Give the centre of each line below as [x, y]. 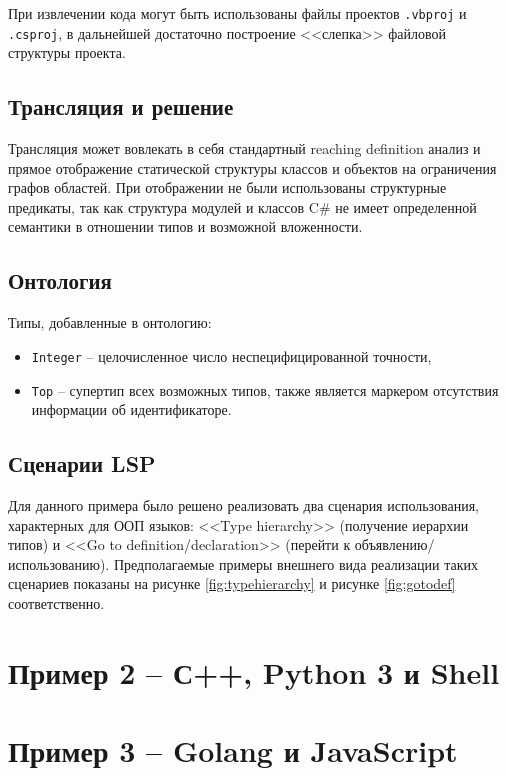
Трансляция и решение [121, 106]
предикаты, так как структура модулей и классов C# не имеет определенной [242, 206]
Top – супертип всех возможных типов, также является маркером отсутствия [265, 389]
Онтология [60, 280]
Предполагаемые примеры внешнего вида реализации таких [295, 563]
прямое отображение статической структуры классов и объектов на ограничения [252, 167]
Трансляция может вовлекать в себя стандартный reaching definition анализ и [244, 148]
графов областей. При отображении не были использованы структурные [227, 187]
